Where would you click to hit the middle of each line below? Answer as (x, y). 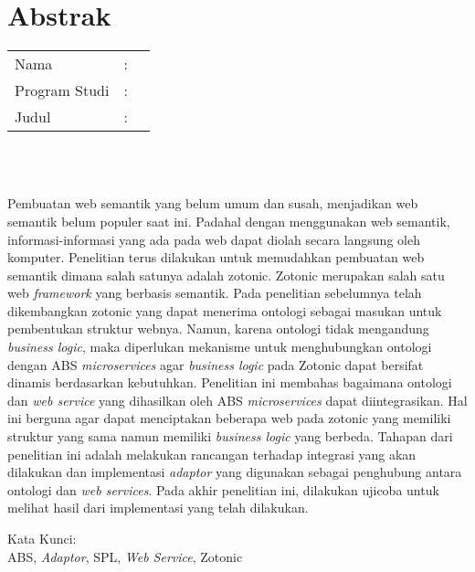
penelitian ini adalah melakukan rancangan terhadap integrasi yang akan (212, 454)
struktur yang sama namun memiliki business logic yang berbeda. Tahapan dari (230, 436)
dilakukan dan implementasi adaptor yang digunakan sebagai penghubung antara (235, 472)
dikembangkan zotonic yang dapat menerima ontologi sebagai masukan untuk (225, 310)
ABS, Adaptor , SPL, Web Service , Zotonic (125, 556)
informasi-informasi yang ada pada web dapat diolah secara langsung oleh (214, 239)
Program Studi (62, 90)
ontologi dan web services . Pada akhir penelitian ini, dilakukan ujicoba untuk (223, 489)
